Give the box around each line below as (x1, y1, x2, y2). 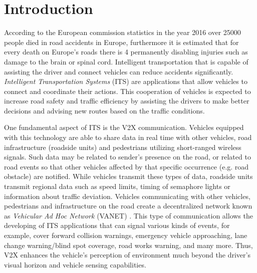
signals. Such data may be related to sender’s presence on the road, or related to (4, 151, 251, 162)
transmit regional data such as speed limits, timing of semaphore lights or (4, 181, 230, 191)
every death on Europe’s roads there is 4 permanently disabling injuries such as (4, 46, 248, 57)
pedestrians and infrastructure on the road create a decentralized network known (4, 200, 252, 211)
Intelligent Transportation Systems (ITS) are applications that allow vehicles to (4, 76, 247, 86)
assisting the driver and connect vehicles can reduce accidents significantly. (4, 66, 233, 76)
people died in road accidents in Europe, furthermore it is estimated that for (4, 36, 239, 47)
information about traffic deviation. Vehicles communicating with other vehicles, (4, 190, 250, 201)
